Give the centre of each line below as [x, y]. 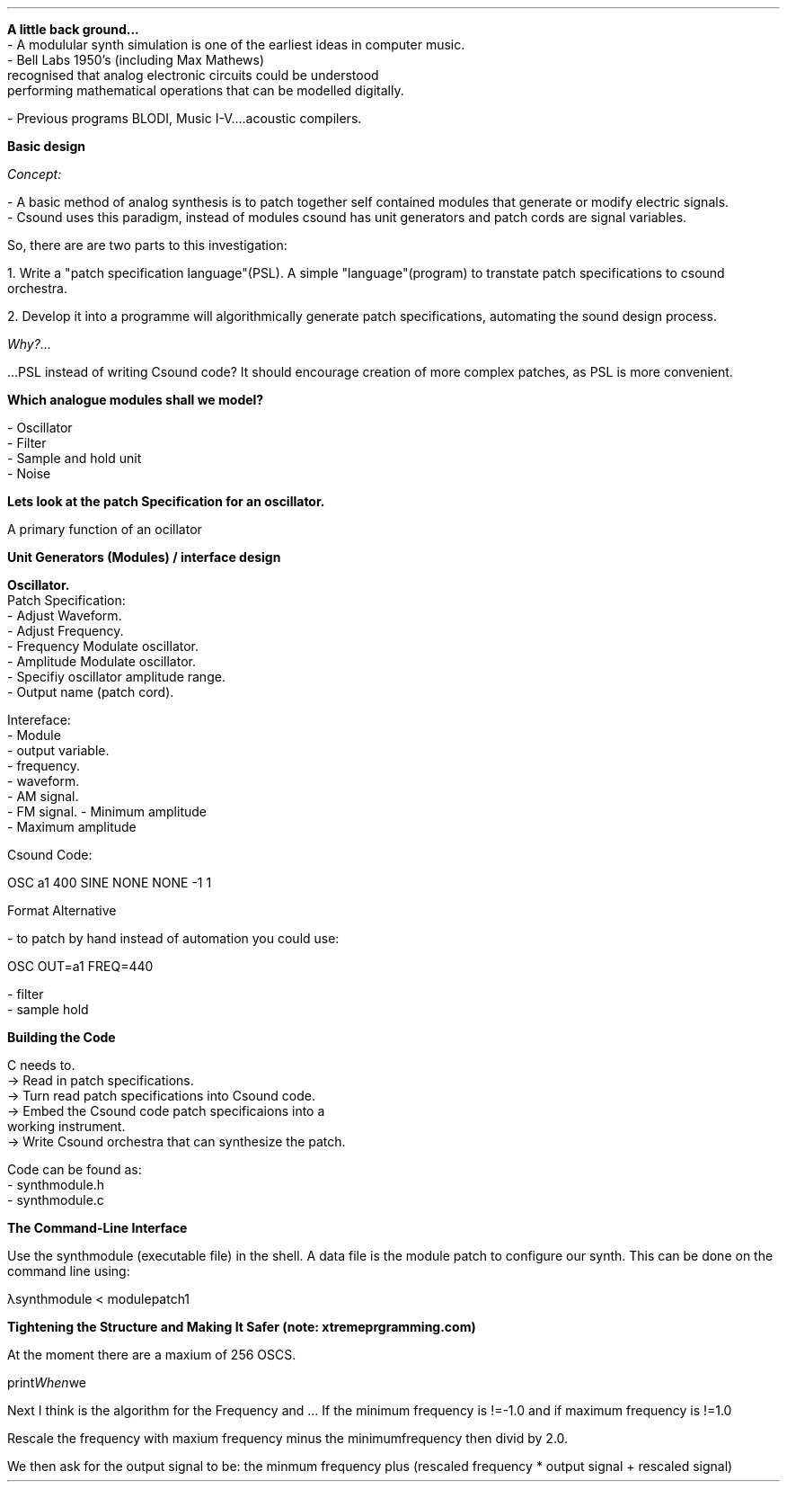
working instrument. [66, 1126]
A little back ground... [73, 29]
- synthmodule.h [56, 1185]
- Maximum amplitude [72, 827]
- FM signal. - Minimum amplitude [107, 811]
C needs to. [41, 1065]
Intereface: [39, 720]
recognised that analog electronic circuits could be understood [193, 75]
